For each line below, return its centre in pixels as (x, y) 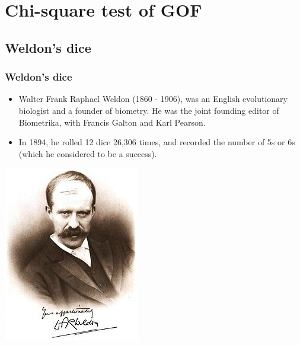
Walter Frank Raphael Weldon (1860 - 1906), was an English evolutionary (153, 99)
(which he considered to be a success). (88, 153)
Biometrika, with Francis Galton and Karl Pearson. (112, 122)
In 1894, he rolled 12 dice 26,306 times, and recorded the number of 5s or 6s (157, 142)
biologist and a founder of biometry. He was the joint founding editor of (149, 110)
